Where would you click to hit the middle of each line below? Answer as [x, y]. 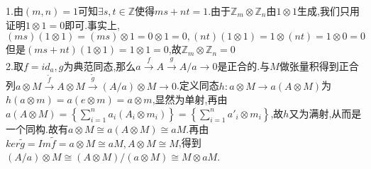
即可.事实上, [93, 24]
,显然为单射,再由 [190, 99]
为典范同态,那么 [100, 65]
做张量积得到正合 [319, 65]
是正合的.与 [244, 65]
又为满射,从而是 [325, 113]
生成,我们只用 [328, 11]
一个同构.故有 [37, 128]
